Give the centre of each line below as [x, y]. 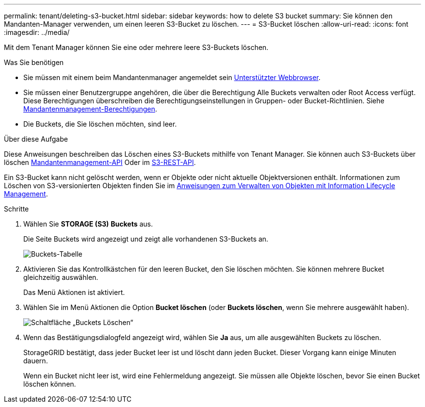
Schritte [16, 209]
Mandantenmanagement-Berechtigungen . [90, 109]
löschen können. [50, 384]
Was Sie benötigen [34, 62]
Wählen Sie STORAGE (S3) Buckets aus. [88, 224]
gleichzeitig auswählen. [61, 277]
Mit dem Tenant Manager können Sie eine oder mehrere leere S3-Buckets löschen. [136, 47]
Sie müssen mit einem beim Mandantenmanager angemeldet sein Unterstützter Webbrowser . [172, 77]
